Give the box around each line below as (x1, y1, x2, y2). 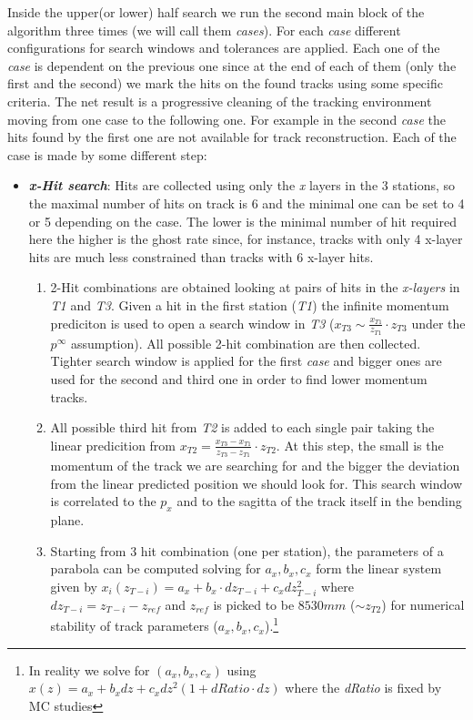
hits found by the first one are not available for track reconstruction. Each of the (7, 127, 457, 147)
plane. (50, 510, 85, 529)
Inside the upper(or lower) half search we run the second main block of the (7, 3, 425, 21)
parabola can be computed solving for (50, 559, 261, 578)
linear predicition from (50, 435, 176, 454)
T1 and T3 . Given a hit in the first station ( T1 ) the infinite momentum (50, 295, 449, 314)
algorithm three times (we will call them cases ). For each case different (7, 20, 401, 39)
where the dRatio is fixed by (285, 678, 442, 697)
